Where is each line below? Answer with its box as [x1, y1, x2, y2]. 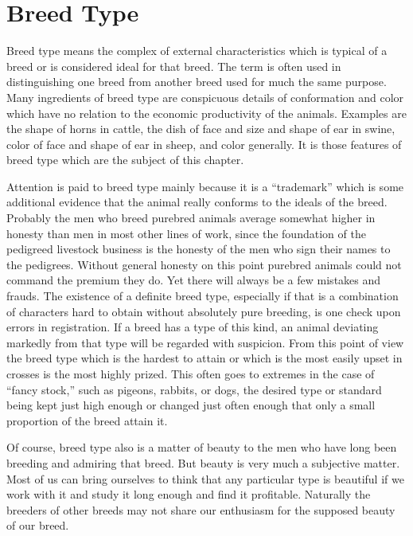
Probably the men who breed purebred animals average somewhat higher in [6, 209, 376, 226]
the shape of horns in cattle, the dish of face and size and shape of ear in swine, [6, 120, 395, 137]
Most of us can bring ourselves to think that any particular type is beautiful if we [6, 470, 404, 487]
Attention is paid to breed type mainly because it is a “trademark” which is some [6, 178, 404, 194]
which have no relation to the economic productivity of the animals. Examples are [6, 104, 407, 121]
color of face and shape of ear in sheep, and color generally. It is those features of [6, 135, 402, 152]
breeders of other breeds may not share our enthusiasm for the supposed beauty [6, 501, 395, 518]
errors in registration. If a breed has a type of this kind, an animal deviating [6, 319, 379, 335]
